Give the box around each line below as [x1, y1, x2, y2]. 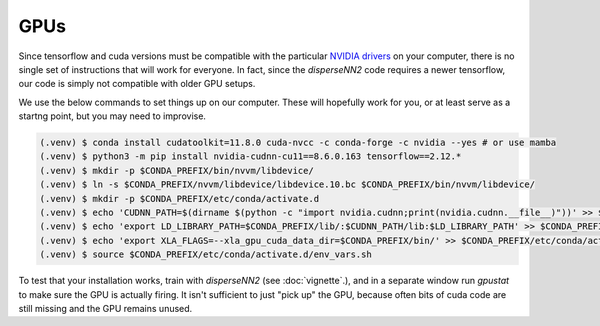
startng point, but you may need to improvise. [18, 110, 207, 122]
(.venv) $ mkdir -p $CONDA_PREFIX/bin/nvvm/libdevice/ [39, 165, 314, 176]
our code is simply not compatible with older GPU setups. [18, 78, 256, 90]
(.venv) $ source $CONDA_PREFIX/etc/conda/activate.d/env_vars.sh [39, 249, 372, 260]
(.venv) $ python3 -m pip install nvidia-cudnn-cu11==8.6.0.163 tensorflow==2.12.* [39, 151, 462, 162]
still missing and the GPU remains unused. [18, 302, 193, 314]
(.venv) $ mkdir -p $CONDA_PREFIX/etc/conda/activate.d [39, 193, 320, 204]
